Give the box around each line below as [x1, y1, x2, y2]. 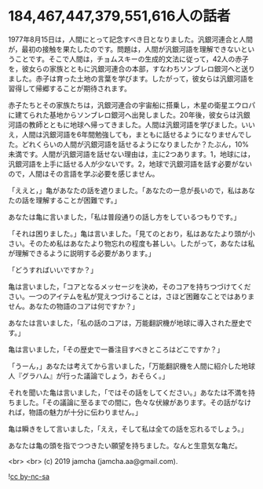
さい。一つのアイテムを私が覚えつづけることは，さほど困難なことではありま [8, 291, 255, 301]
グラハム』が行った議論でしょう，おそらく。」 [21, 370, 170, 381]
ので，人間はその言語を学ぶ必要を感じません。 [8, 169, 159, 178]
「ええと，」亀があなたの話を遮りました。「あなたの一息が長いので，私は [8, 185, 242, 195]
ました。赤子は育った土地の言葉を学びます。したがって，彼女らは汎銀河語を [8, 74, 254, 83]
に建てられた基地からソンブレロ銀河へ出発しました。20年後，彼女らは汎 [8, 110, 243, 119]
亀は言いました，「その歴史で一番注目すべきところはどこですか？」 [8, 345, 225, 354]
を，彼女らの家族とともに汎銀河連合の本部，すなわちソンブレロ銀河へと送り [8, 64, 255, 73]
